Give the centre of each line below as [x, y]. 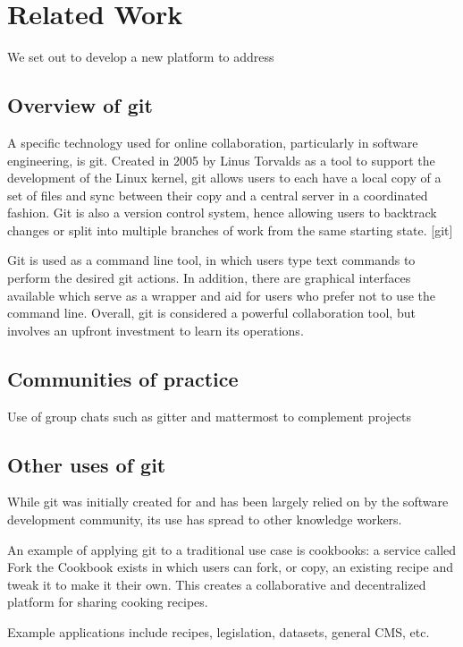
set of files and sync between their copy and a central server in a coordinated [218, 195]
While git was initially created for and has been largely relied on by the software [228, 502]
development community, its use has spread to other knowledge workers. [205, 519]
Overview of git [80, 105]
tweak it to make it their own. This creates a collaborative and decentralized [217, 584]
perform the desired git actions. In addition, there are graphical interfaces [209, 278]
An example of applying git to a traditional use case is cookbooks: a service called [232, 549]
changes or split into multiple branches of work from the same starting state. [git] [230, 230]
